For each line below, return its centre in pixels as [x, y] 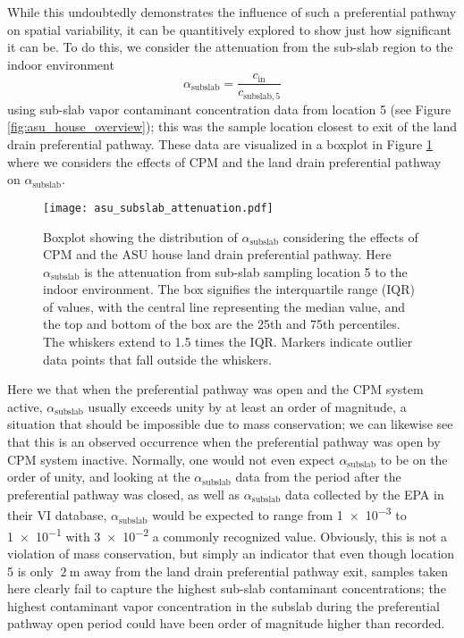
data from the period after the [318, 477]
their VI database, [57, 515]
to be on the [414, 459]
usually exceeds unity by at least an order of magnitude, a [247, 406]
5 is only [30, 571]
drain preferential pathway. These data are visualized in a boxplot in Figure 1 [220, 144]
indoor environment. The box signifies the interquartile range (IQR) [229, 289]
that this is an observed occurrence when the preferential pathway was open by [224, 442]
